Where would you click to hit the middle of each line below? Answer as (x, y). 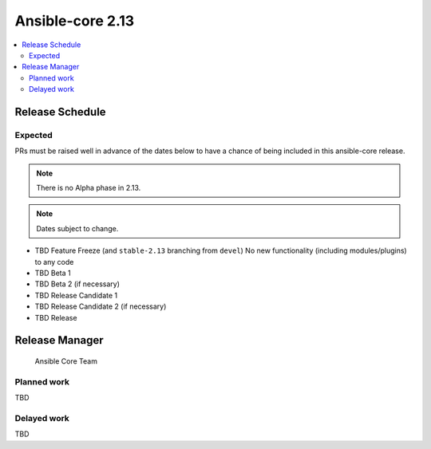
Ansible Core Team (66, 361)
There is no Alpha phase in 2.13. (89, 188)
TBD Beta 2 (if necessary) (77, 284)
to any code (54, 262)
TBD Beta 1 (53, 273)
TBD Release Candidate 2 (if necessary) (101, 306)
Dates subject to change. (77, 228)
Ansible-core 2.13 (75, 21)
